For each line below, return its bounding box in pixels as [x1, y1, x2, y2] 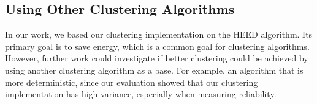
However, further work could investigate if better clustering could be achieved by [5, 52, 308, 64]
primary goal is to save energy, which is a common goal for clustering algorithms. [5, 40, 310, 52]
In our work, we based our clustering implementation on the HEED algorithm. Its [5, 28, 313, 41]
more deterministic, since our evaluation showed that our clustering [5, 75, 258, 88]
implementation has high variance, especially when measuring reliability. [5, 88, 277, 100]
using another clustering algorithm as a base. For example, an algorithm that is [5, 63, 304, 76]
